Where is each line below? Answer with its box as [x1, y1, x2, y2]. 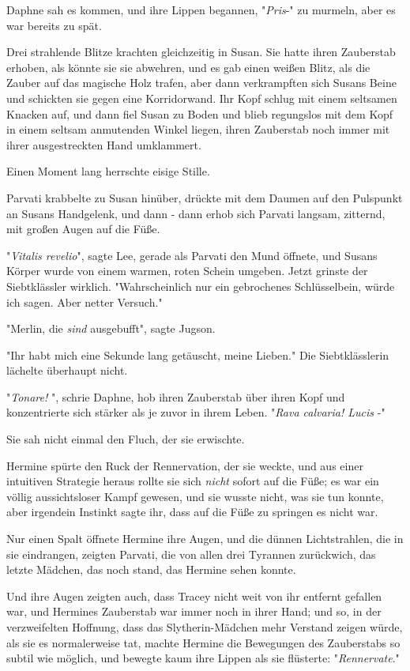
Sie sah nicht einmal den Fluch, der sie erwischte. [6, 431, 245, 447]
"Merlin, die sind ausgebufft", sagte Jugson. [6, 320, 216, 337]
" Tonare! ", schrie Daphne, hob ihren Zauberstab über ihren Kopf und [6, 388, 345, 405]
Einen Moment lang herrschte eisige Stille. [6, 163, 210, 179]
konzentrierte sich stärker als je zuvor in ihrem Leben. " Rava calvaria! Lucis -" [6, 404, 386, 420]
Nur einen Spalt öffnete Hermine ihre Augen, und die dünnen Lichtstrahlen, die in [6, 530, 404, 547]
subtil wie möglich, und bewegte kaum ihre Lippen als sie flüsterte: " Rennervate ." [6, 650, 400, 666]
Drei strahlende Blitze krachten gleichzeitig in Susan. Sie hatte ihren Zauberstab [6, 43, 396, 60]
